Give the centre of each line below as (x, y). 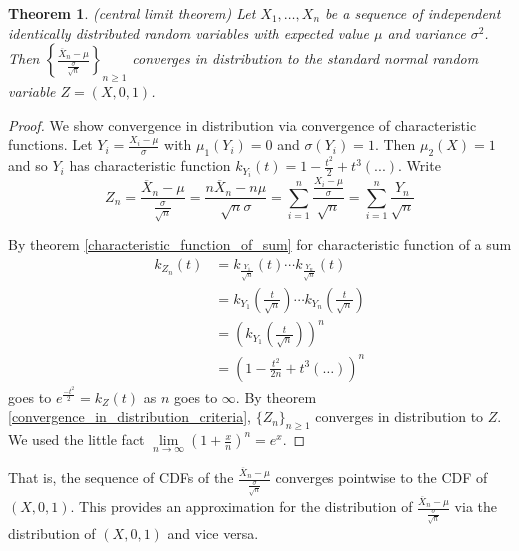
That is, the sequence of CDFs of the (121, 477)
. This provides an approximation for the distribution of (241, 506)
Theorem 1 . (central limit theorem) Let (132, 13)
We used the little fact (76, 439)
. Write (419, 165)
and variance (426, 32)
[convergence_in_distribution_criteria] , (129, 416)
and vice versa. (213, 533)
